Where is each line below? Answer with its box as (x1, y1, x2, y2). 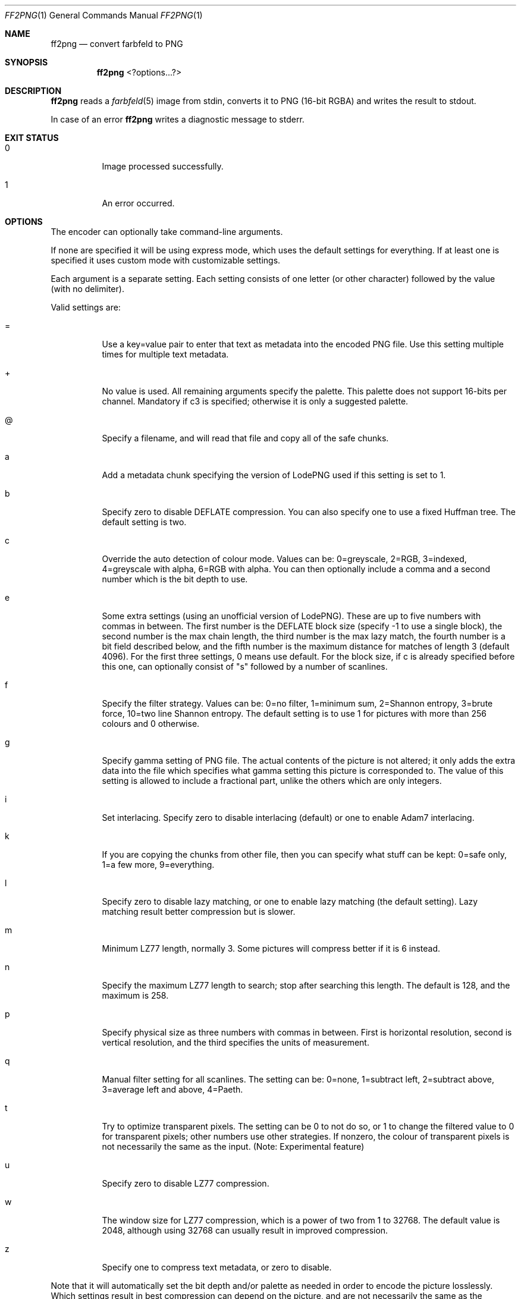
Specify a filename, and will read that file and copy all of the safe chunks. (102, 433, 389, 443)
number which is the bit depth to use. (102, 574, 248, 584)
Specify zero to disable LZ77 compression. (102, 1178, 269, 1188)
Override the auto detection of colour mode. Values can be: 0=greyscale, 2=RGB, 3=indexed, (102, 554, 467, 564)
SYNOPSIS (5, 57, 48, 67)
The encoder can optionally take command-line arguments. (51, 227, 283, 237)
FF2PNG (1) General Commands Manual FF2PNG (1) (5, 10, 203, 20)
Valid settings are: (51, 302, 121, 312)
